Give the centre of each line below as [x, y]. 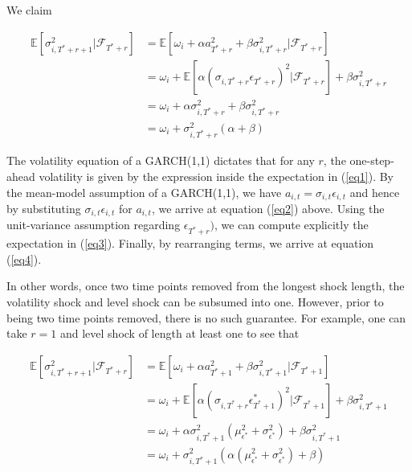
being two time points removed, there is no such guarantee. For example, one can [206, 317]
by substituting [44, 208]
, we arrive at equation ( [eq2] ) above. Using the [268, 208]
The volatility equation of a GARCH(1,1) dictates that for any [161, 160]
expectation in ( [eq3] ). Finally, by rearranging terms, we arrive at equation [190, 243]
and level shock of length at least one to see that [179, 333]
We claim [29, 10]
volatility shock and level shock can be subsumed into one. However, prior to [195, 301]
